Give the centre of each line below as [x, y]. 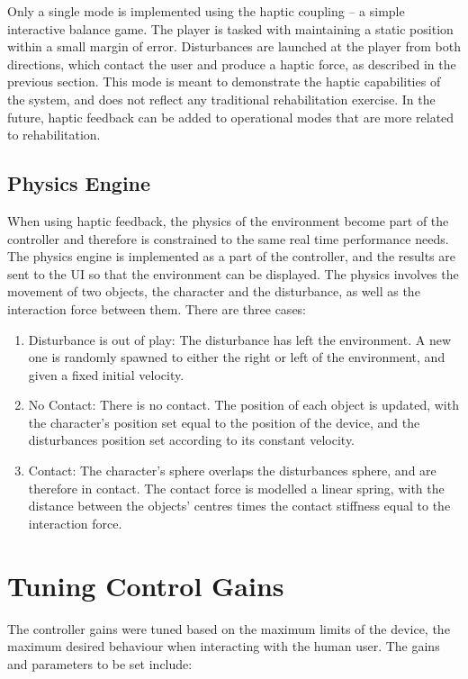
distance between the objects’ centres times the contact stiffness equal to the [239, 506]
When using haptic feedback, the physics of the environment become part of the [228, 220]
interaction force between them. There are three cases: [157, 308]
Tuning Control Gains [146, 585]
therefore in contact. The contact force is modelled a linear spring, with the [236, 488]
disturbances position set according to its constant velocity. [192, 440]
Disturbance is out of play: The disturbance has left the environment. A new [240, 339]
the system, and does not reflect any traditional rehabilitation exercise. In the [221, 99]
